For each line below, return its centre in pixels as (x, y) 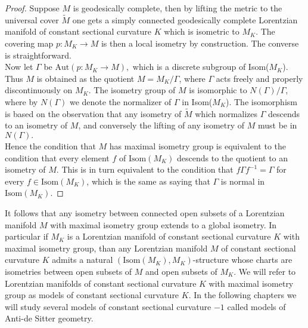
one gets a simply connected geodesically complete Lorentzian (185, 19)
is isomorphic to (218, 90)
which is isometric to (202, 31)
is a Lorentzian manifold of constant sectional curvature (169, 236)
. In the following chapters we (242, 295)
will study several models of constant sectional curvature (108, 306)
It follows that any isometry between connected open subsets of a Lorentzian (145, 212)
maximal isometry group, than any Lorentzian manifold (106, 248)
